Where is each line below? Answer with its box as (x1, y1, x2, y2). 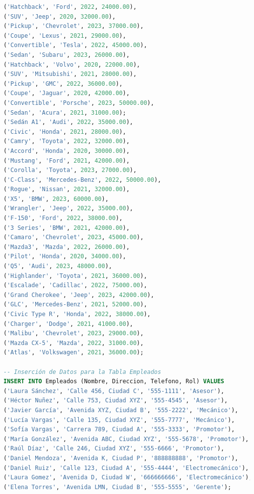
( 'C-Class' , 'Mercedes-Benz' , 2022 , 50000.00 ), (3, 176, 162, 183)
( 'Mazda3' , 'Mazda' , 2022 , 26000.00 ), (3, 243, 130, 250)
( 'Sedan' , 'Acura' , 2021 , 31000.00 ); (3, 109, 126, 116)
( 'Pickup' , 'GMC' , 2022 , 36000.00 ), (3, 80, 123, 87)
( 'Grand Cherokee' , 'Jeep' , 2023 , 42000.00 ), (3, 291, 154, 298)
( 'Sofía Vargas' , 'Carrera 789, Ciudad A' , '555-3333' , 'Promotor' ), (3, 426, 235, 433)
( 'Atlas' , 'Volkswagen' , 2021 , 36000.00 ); (3, 349, 144, 356)
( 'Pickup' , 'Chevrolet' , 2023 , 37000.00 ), (3, 23, 144, 30)
